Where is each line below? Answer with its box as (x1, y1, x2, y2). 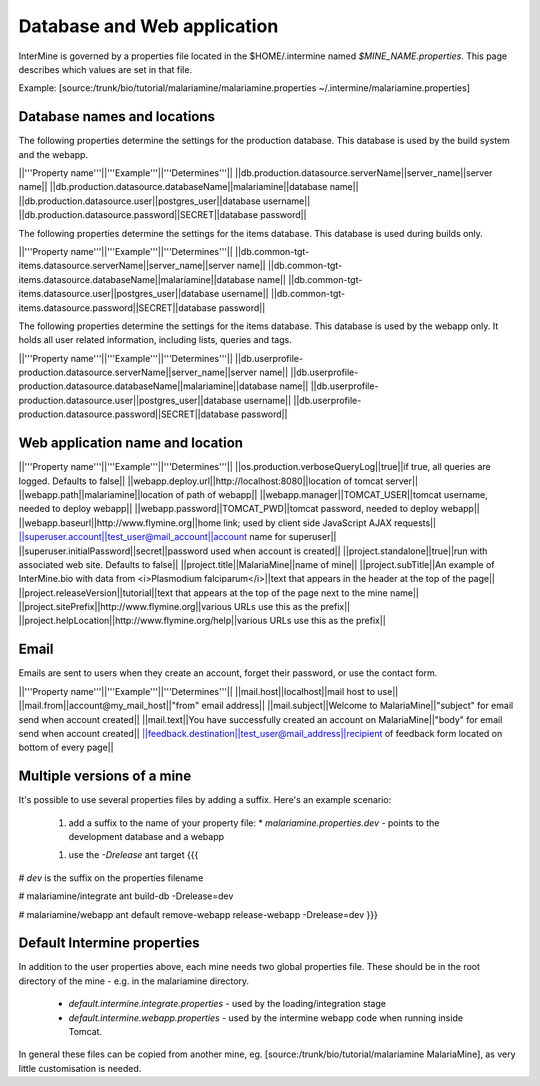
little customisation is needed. (18, 1062, 142, 1074)
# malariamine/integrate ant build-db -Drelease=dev (18, 890, 234, 902)
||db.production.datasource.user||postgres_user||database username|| (18, 195, 311, 207)
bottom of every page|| (18, 741, 114, 754)
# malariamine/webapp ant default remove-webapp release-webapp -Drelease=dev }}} (18, 908, 379, 920)
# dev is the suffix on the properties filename (18, 871, 204, 884)
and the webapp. (18, 148, 89, 160)
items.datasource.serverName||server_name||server (18, 260, 235, 272)
